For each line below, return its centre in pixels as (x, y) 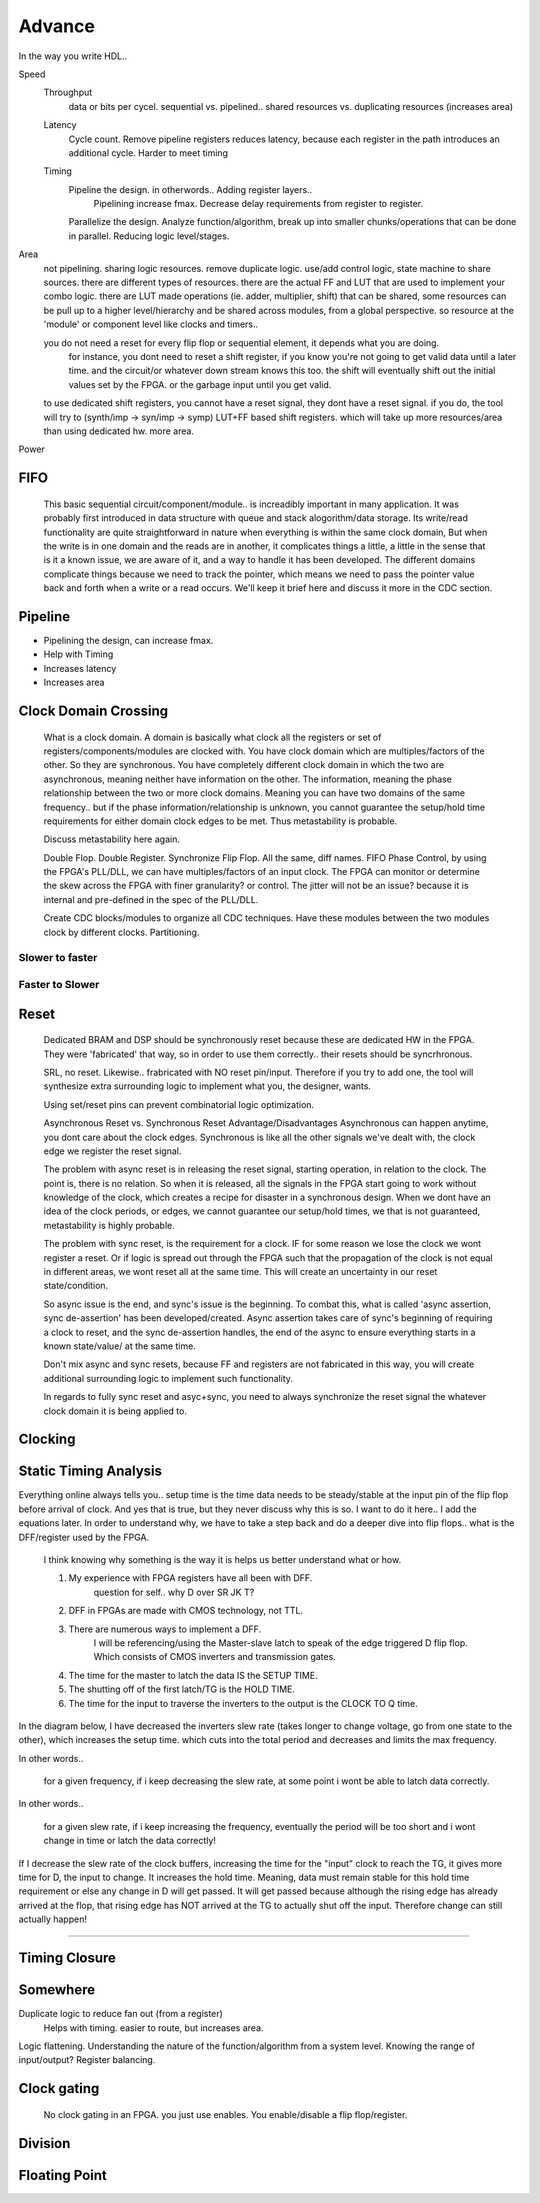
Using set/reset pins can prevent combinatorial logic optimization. (179, 1104)
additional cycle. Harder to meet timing (148, 152)
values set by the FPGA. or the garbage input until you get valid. (200, 384)
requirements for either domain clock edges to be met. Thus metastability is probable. (220, 821)
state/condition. (76, 1286)
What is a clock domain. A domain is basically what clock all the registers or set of (212, 737)
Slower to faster (58, 958)
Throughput (68, 92)
